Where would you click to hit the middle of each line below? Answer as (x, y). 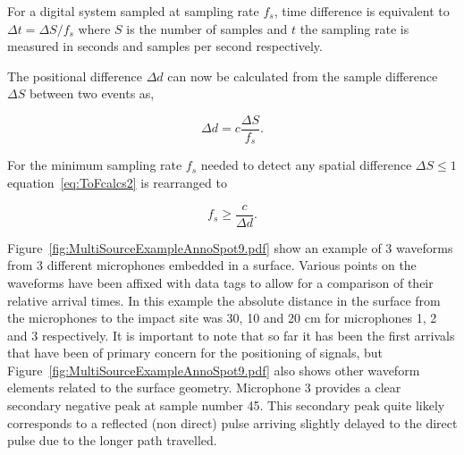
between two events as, (92, 93)
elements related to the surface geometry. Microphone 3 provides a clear (204, 388)
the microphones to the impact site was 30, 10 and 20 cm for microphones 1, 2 (222, 318)
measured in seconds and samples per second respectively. (165, 46)
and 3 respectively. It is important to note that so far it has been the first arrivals (231, 335)
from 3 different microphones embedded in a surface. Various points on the (212, 265)
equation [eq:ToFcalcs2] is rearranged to (117, 183)
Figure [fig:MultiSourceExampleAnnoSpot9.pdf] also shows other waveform (214, 370)
